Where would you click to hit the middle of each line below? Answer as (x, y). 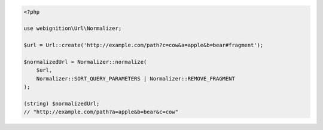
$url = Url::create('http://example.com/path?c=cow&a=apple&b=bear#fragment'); (144, 45)
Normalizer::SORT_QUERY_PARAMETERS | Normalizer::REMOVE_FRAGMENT (136, 78)
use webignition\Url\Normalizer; (73, 29)
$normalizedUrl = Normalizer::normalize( (85, 62)
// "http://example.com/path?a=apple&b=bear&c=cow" (101, 112)
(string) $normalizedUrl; (62, 103)
